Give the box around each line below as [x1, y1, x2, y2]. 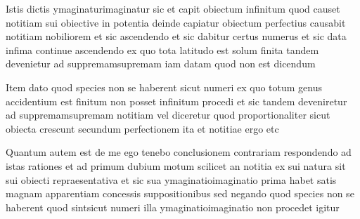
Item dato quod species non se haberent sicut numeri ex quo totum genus [6, 79, 322, 94]
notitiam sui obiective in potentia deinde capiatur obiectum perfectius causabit [6, 15, 346, 29]
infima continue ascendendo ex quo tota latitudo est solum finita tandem [6, 42, 319, 57]
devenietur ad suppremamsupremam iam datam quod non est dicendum [6, 56, 316, 71]
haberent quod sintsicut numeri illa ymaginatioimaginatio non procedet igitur [6, 199, 340, 214]
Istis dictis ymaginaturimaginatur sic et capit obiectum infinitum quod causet [6, 1, 340, 15]
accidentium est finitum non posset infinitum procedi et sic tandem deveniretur [6, 93, 347, 108]
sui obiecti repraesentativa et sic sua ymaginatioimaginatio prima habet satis [6, 172, 337, 187]
